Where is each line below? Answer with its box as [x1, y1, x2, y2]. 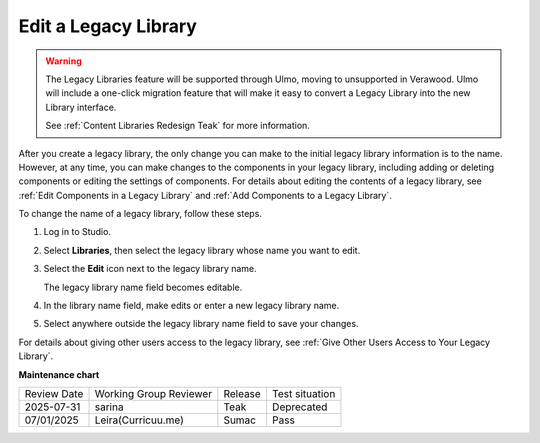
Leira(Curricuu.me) [94, 413, 184, 427]
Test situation [271, 386, 336, 400]
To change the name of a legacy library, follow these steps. [18, 208, 262, 220]
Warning [45, 55, 82, 67]
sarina [94, 400, 124, 414]
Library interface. [45, 101, 117, 113]
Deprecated [271, 400, 328, 414]
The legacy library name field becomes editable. [43, 281, 243, 293]
